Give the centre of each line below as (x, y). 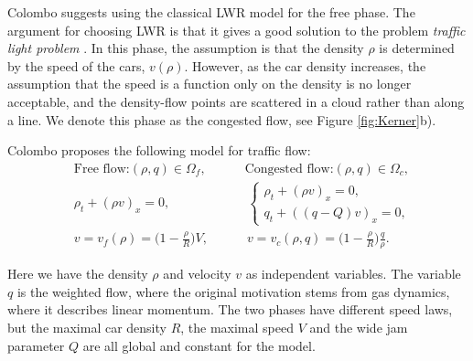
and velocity (197, 274)
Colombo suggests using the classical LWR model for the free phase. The (211, 12)
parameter (36, 345)
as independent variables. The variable (353, 274)
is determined (417, 48)
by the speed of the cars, (76, 65)
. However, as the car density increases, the (305, 65)
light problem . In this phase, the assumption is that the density (186, 48)
